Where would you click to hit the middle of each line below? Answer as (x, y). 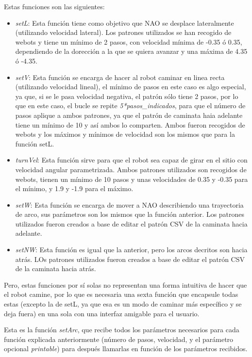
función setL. (35, 143)
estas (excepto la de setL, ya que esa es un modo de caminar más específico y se (123, 304)
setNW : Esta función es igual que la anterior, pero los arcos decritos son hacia (131, 250)
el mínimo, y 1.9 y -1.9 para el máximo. (74, 188)
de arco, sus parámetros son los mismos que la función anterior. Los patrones (130, 214)
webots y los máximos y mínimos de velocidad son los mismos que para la (125, 134)
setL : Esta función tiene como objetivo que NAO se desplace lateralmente (125, 23)
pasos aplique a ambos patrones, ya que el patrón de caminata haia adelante (129, 115)
